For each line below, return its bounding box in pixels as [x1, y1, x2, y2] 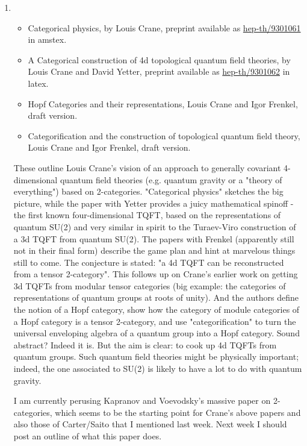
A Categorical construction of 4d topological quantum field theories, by [28, 53, 291, 66]
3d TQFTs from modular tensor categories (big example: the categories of [13, 279, 286, 292]
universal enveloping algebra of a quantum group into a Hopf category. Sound [13, 327, 300, 339]
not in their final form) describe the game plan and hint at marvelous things [13, 244, 296, 257]
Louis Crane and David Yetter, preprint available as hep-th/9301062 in [28, 65, 290, 78]
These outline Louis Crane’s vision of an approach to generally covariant [13, 161, 281, 174]
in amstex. [28, 33, 67, 46]
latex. [28, 77, 49, 89]
